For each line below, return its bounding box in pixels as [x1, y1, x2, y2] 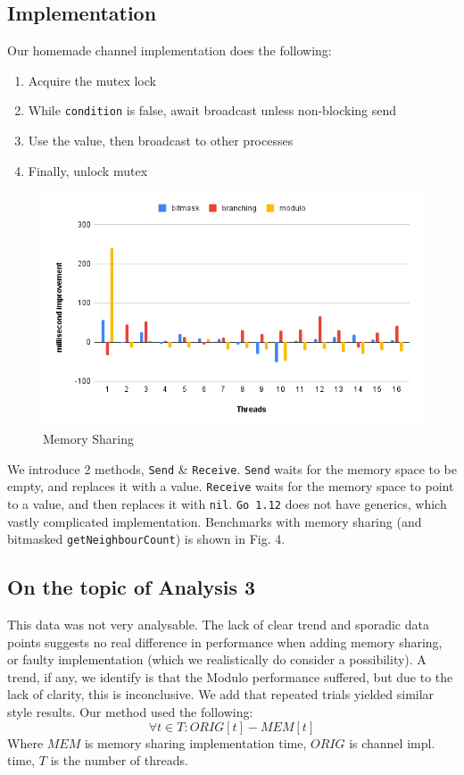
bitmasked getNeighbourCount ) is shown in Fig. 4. [7, 529, 286, 548]
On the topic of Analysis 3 [7, 573, 256, 601]
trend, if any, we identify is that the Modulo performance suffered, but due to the [7, 667, 453, 686]
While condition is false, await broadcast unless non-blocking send [28, 101, 397, 120]
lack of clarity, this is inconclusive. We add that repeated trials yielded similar [7, 685, 435, 704]
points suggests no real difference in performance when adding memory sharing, [7, 632, 443, 651]
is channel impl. [349, 733, 435, 752]
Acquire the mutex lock [28, 71, 156, 89]
